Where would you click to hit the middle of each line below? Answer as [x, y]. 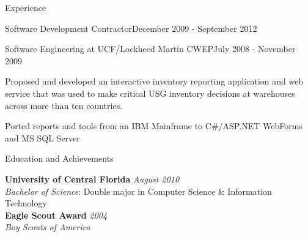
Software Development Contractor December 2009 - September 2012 [131, 28]
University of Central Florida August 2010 [92, 179]
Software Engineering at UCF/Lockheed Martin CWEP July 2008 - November [150, 49]
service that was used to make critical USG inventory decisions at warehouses [150, 93]
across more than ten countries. [64, 105]
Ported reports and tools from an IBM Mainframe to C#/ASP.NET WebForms [154, 126]
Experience [26, 7]
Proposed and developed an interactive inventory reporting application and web [154, 81]
